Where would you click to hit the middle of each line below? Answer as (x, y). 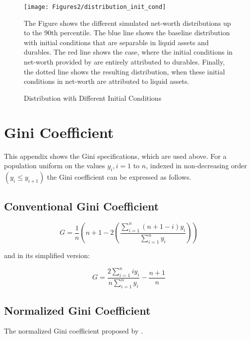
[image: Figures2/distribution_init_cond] (95, 7)
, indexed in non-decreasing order (196, 166)
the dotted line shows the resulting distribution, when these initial (125, 71)
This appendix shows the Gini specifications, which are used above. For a (115, 156)
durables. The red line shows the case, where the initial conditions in (128, 52)
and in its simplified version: (47, 255)
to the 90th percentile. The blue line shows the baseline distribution (127, 33)
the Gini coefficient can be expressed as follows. (119, 176)
